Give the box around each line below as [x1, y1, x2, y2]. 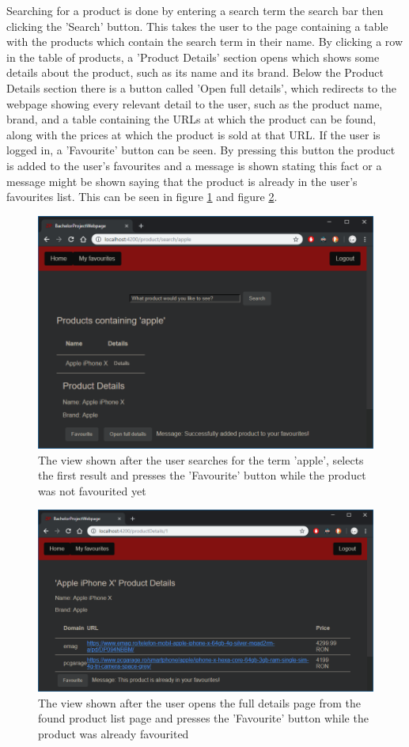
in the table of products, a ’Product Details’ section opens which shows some [6, 48, 380, 65]
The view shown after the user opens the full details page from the [38, 694, 361, 711]
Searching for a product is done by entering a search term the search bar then [6, 2, 384, 18]
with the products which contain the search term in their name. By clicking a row [6, 33, 403, 50]
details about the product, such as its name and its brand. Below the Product [6, 64, 384, 81]
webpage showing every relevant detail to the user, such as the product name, [6, 95, 383, 112]
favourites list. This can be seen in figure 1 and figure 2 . [6, 188, 278, 205]
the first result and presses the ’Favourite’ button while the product [38, 467, 366, 483]
